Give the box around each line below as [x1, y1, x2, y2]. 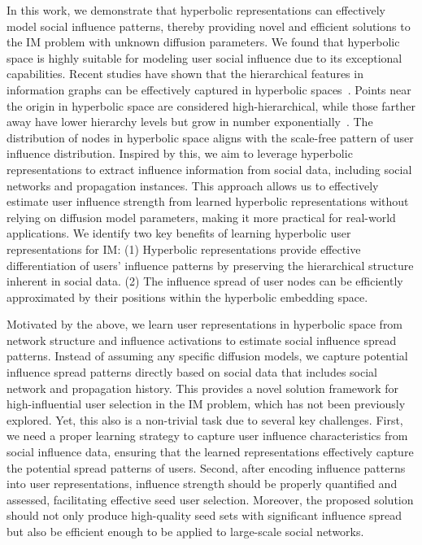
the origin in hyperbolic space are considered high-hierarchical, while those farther [7, 97, 416, 114]
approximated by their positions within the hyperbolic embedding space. [7, 288, 368, 305]
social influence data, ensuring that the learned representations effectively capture [7, 443, 414, 460]
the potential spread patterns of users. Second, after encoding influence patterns [7, 459, 406, 476]
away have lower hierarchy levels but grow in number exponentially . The [7, 113, 373, 130]
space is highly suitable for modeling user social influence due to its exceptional [7, 49, 402, 66]
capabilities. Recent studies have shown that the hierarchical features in [7, 65, 363, 82]
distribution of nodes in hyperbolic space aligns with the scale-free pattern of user [7, 129, 414, 146]
